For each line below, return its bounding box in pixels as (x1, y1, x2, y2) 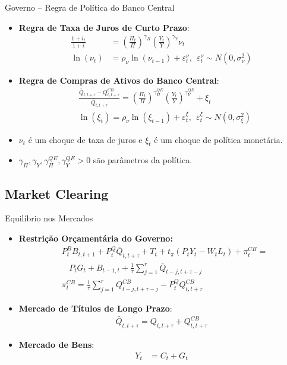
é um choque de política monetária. (154, 133, 283, 145)
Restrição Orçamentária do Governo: (18, 232, 173, 245)
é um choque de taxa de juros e (28, 133, 143, 145)
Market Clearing (5, 184, 109, 202)
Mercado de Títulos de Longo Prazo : (18, 301, 172, 314)
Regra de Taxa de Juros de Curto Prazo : (18, 21, 190, 33)
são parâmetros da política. (93, 154, 193, 166)
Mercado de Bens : (18, 338, 94, 350)
